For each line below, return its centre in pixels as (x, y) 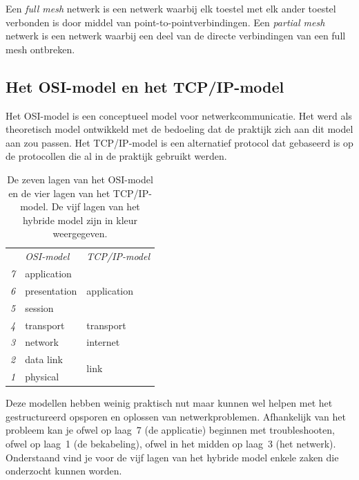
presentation (51, 290)
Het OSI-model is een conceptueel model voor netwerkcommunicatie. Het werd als (179, 115)
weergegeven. (80, 233)
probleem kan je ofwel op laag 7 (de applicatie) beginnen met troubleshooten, (170, 430)
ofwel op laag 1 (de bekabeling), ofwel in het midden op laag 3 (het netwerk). (171, 443)
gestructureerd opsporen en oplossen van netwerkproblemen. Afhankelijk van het (176, 416)
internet (103, 342)
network (42, 342)
